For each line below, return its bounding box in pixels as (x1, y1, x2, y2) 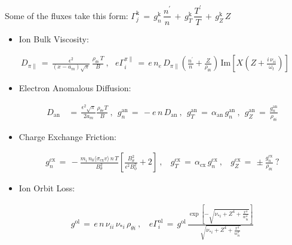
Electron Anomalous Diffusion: (19, 82, 131, 94)
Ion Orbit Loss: (19, 182, 75, 194)
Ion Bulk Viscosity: (19, 32, 89, 45)
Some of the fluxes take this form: (5, 9, 128, 21)
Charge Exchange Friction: (19, 130, 116, 142)
